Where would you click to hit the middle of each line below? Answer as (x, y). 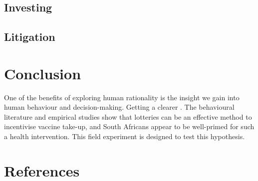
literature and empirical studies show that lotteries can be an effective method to (128, 116)
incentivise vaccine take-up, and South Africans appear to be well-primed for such (129, 126)
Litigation (30, 37)
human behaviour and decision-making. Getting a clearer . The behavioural (119, 107)
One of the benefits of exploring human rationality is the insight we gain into (122, 97)
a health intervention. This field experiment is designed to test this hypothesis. (125, 136)
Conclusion (43, 73)
